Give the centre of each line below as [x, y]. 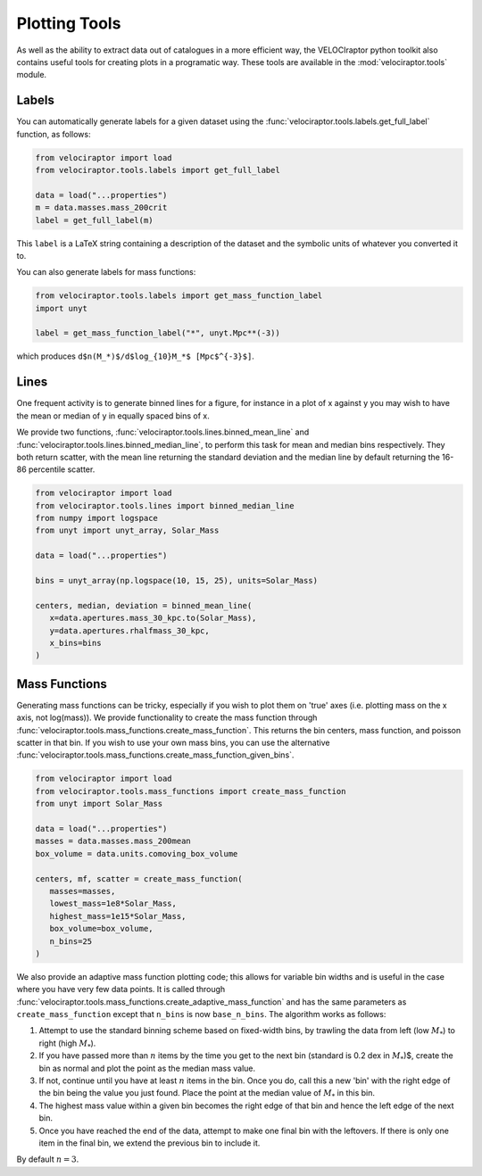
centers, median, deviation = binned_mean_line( [144, 605]
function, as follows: [54, 134]
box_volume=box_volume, [101, 929]
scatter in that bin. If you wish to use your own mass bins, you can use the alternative [173, 743]
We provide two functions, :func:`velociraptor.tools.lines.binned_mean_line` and [163, 432]
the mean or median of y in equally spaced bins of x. [113, 416]
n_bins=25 [71, 941]
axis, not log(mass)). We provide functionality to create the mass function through [167, 717]
